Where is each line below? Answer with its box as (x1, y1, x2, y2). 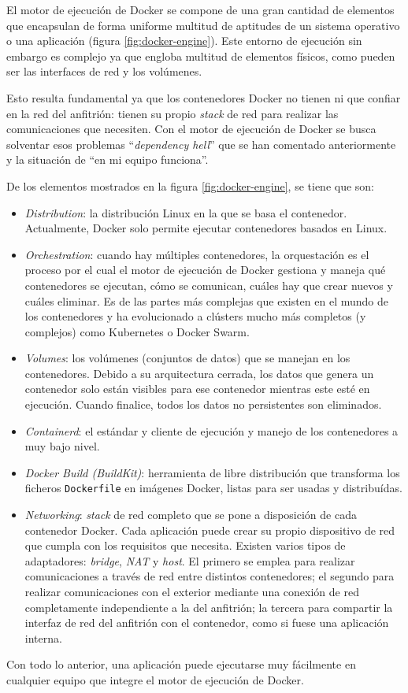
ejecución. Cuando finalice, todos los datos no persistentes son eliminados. (24, 396, 382, 413)
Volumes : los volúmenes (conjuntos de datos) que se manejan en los (24, 350, 351, 366)
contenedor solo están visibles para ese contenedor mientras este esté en (24, 380, 370, 397)
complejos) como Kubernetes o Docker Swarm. (24, 323, 250, 339)
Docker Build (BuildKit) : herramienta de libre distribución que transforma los (24, 464, 400, 480)
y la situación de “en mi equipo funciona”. (6, 151, 209, 168)
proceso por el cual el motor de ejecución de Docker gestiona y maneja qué (24, 261, 386, 278)
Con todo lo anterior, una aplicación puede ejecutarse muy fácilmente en (6, 656, 356, 673)
